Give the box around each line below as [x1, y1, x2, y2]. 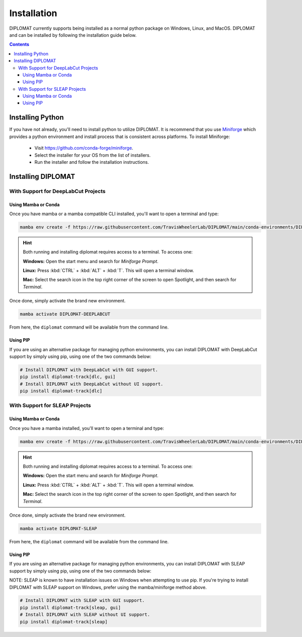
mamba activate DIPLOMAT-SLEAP [20, 526, 98, 531]
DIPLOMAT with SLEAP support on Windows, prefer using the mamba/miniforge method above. [9, 584, 207, 590]
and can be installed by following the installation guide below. [9, 32, 137, 38]
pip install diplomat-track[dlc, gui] [20, 374, 116, 380]
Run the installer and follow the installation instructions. [34, 159, 149, 165]
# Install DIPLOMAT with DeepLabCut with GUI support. [20, 367, 158, 372]
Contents [9, 41, 30, 47]
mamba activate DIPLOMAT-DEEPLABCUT [20, 311, 111, 317]
